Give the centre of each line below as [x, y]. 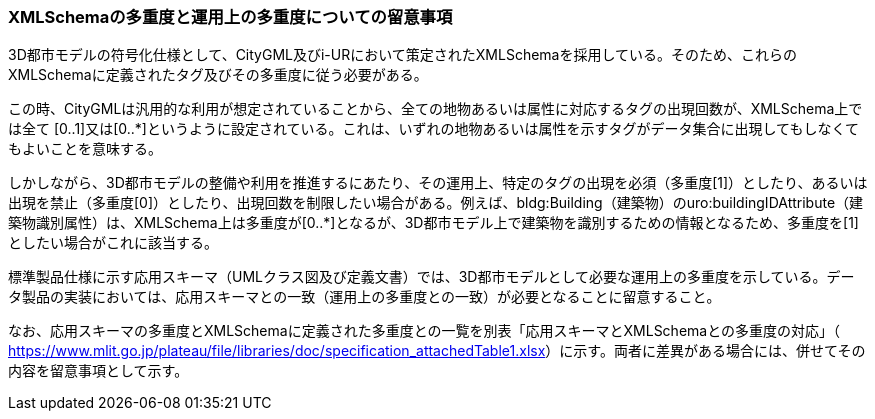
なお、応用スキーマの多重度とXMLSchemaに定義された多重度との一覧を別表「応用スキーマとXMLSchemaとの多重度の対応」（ [424, 331]
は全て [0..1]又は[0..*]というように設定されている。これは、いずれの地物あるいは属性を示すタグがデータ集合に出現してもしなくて [433, 129]
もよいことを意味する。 [85, 149]
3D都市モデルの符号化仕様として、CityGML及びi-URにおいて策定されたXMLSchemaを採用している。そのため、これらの [403, 55]
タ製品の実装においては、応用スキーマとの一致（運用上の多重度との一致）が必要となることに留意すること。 [364, 297]
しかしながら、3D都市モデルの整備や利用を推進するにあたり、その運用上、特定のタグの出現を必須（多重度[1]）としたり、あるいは [438, 183]
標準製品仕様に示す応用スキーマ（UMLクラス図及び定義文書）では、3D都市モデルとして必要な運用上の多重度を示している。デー [431, 277]
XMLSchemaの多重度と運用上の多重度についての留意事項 [230, 17]
